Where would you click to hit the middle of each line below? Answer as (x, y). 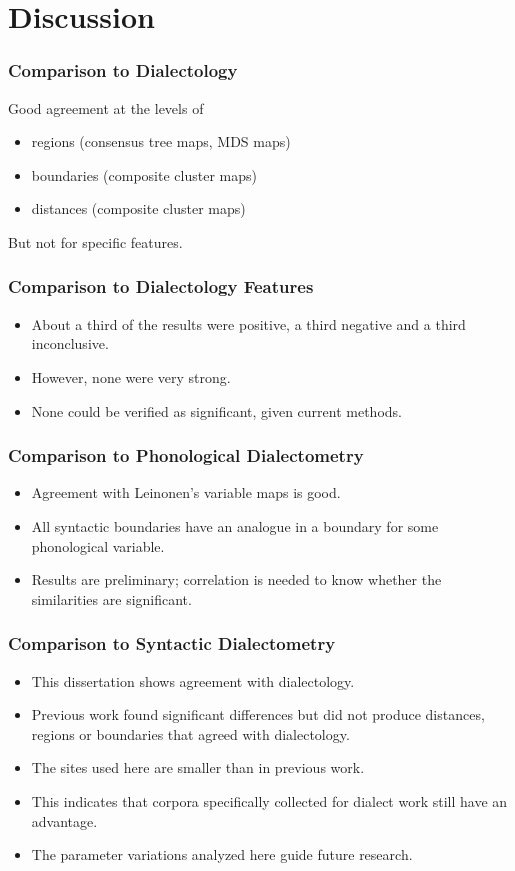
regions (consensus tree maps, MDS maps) (161, 141)
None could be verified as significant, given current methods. (216, 410)
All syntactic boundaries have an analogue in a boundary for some (235, 525)
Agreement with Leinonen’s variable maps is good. (186, 492)
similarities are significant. (111, 598)
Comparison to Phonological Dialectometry (186, 455)
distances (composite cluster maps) (138, 208)
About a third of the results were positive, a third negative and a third (248, 323)
